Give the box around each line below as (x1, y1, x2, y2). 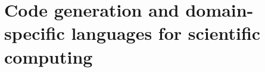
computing (4, 44, 93, 68)
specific (4, 21, 65, 45)
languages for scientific (71, 21, 261, 45)
